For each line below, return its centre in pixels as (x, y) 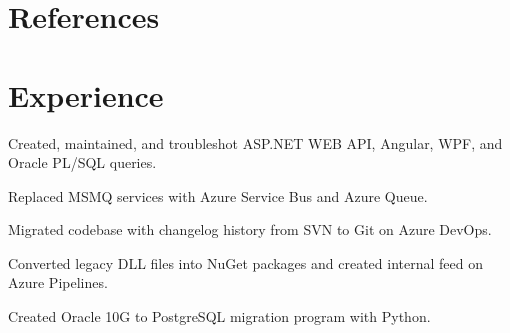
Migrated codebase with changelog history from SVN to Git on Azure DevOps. (250, 229)
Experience (86, 94)
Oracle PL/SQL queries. (82, 162)
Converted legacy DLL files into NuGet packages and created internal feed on (245, 262)
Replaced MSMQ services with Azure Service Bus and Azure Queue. (218, 195)
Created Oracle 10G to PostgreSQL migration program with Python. (219, 316)
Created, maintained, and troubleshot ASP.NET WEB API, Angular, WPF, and (255, 142)
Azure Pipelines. (58, 282)
